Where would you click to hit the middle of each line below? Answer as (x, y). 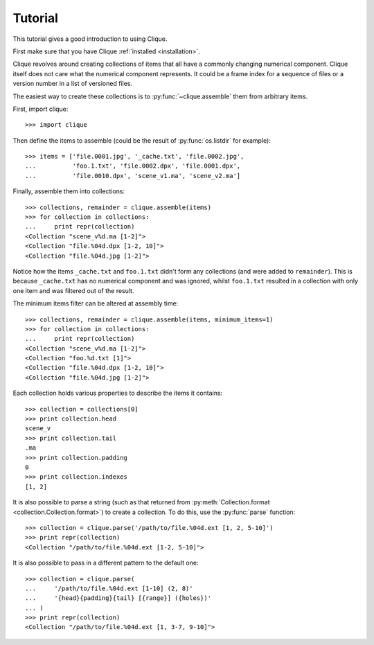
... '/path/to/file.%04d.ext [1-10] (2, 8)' (109, 588)
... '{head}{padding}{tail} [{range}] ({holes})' (118, 598)
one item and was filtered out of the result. (73, 290)
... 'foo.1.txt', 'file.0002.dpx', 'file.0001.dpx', (133, 166)
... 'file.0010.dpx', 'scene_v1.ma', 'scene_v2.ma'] (133, 176)
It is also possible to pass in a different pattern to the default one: (106, 563)
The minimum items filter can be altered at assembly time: (96, 303)
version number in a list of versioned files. (73, 84)
